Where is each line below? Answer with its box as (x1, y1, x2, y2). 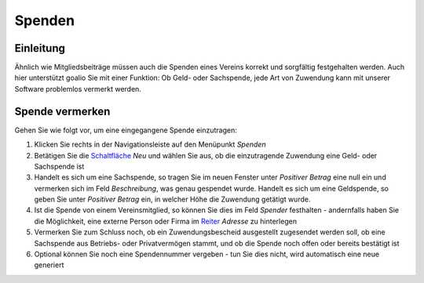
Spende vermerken (14, 104, 111, 118)
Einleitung (14, 42, 66, 55)
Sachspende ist (34, 161, 85, 171)
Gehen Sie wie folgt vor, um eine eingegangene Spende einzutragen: (14, 125, 237, 135)
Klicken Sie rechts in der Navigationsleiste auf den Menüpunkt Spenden (34, 140, 266, 149)
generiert (34, 260, 64, 270)
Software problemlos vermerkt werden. (14, 84, 141, 93)
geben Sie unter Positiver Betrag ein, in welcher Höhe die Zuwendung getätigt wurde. (34, 194, 311, 204)
